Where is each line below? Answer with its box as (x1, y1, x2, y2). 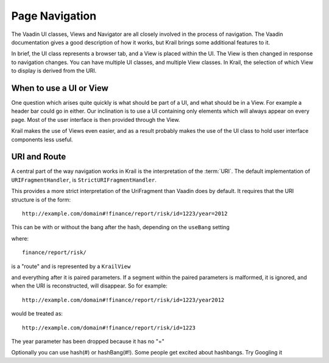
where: (11, 234, 29, 242)
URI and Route (11, 152, 66, 162)
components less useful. (11, 136, 73, 143)
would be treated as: (11, 310, 63, 317)
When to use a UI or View (11, 83, 109, 93)
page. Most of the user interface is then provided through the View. (11, 116, 180, 123)
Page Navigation (11, 9, 97, 23)
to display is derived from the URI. (11, 67, 97, 74)
